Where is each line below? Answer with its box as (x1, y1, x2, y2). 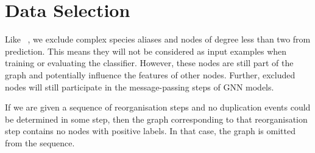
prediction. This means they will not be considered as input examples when (5, 44, 287, 57)
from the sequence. (5, 136, 75, 149)
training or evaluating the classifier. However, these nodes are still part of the (5, 56, 294, 69)
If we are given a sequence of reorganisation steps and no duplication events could (5, 101, 311, 114)
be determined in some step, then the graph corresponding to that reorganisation (5, 112, 308, 125)
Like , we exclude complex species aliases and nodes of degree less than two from (5, 33, 311, 46)
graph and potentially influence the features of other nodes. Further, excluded (5, 68, 296, 81)
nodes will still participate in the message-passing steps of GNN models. (5, 80, 274, 93)
